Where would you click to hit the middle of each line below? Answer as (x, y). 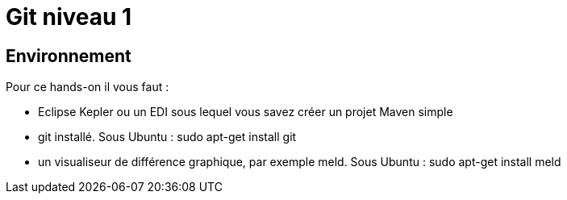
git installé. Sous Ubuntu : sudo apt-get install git (167, 137)
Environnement (69, 56)
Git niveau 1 (69, 17)
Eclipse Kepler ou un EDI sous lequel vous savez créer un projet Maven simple (246, 112)
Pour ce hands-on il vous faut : (88, 87)
